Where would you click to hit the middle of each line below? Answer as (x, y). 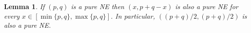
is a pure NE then (97, 6)
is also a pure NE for (207, 6)
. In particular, (133, 16)
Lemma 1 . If (24, 6)
